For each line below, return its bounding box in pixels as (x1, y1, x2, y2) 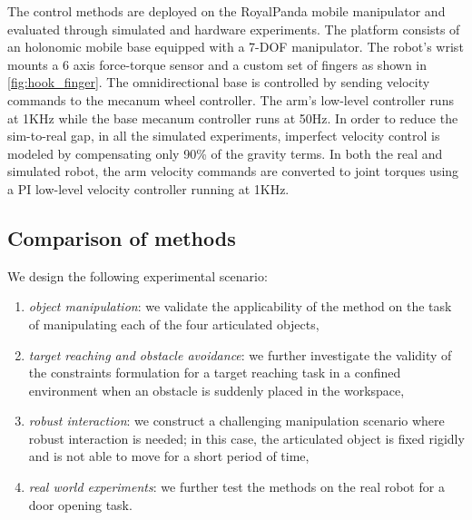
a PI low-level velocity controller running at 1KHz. (7, 179, 290, 198)
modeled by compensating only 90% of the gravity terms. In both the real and (7, 143, 443, 162)
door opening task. (28, 495, 133, 514)
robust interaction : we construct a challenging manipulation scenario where (28, 411, 445, 430)
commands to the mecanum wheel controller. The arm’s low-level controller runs (7, 90, 454, 109)
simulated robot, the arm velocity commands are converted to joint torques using (7, 162, 459, 181)
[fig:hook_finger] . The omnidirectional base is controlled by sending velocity (7, 73, 430, 92)
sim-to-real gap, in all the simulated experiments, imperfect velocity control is (7, 126, 440, 145)
